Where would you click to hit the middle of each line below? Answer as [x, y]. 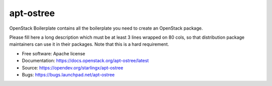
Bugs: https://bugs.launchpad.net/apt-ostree [68, 74]
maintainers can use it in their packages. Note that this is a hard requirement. [89, 44]
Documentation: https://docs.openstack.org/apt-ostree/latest [85, 61]
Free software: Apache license [54, 53]
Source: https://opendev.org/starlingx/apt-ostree [73, 67]
